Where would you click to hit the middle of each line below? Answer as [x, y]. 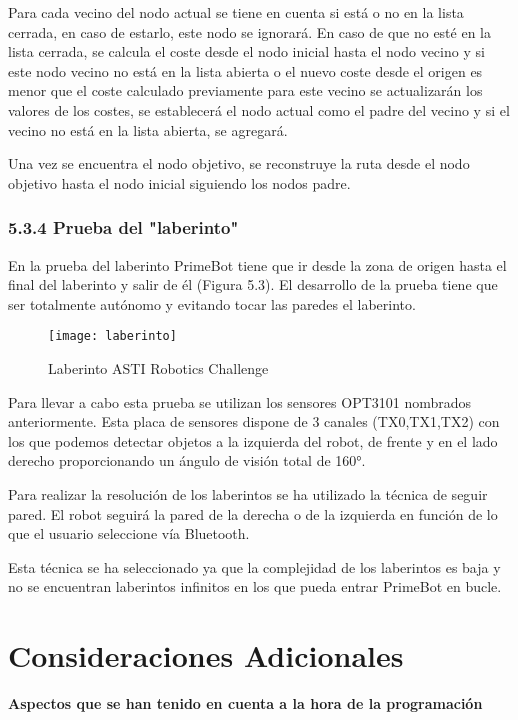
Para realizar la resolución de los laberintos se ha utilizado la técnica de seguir [248, 493]
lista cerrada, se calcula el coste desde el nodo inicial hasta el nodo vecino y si [246, 51]
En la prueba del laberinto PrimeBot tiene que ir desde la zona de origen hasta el [257, 264]
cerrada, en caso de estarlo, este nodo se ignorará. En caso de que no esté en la [249, 31]
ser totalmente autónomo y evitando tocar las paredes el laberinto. [212, 303]
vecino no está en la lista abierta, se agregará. [148, 129]
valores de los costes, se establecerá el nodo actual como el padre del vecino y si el [259, 109]
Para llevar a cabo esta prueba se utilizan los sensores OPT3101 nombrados [240, 401]
